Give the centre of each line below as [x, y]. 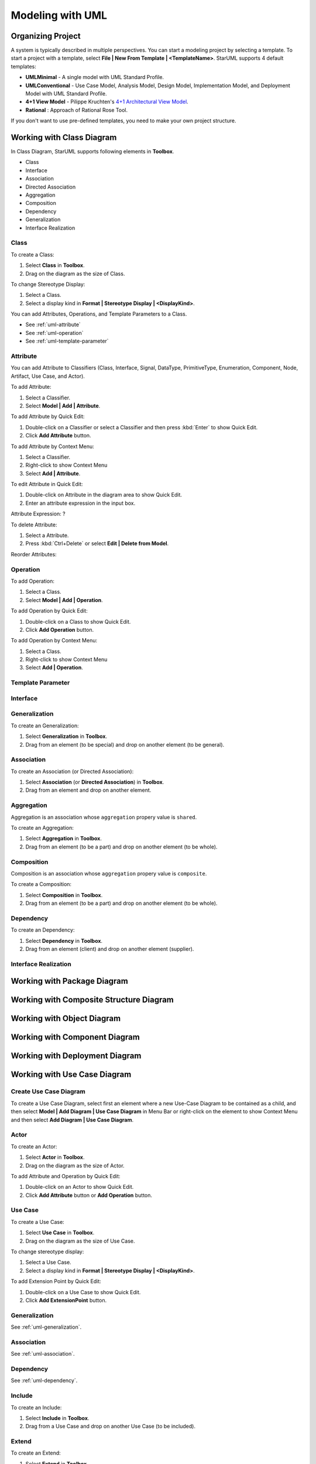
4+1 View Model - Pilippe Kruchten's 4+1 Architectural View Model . [107, 102]
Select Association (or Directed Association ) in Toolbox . [95, 782]
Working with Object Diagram [66, 1019]
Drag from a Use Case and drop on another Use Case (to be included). [111, 1427]
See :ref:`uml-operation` [54, 333]
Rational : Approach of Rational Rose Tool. [77, 110]
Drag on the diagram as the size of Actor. [75, 1165]
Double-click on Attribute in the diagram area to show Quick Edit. [104, 495]
